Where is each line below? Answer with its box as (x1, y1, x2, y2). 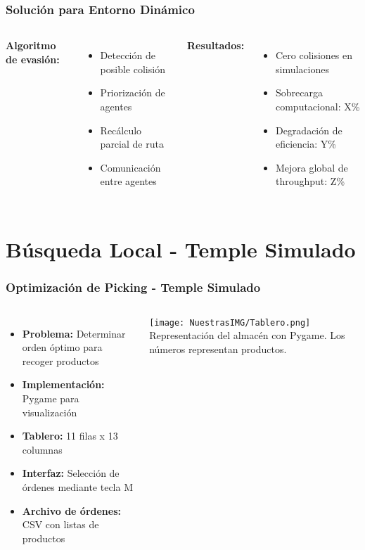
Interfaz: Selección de (22, 466, 120, 480)
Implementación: (22, 377, 105, 392)
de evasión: (6, 51, 60, 66)
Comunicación (100, 160, 161, 174)
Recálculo (100, 122, 142, 137)
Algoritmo (6, 38, 56, 53)
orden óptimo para (22, 340, 103, 354)
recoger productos (22, 353, 99, 368)
